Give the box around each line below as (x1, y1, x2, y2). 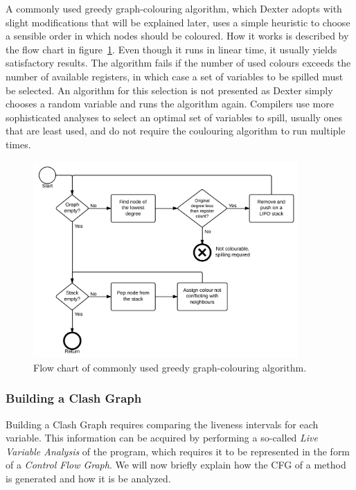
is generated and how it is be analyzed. (6, 471, 171, 485)
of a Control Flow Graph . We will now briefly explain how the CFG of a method (6, 457, 346, 472)
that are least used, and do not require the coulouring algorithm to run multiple (6, 123, 346, 138)
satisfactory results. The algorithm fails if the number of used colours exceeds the (6, 55, 351, 70)
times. (6, 137, 31, 151)
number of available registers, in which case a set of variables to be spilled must (6, 69, 344, 83)
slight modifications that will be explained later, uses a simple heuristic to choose (6, 15, 350, 29)
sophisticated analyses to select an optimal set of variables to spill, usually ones (6, 110, 343, 124)
